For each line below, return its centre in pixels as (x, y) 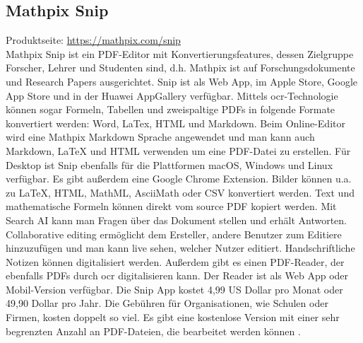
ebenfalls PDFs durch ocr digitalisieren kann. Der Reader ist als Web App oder (177, 275)
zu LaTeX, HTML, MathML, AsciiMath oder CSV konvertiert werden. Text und (180, 192)
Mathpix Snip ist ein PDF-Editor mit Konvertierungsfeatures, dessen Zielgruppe (180, 53)
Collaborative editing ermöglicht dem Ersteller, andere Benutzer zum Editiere (174, 234)
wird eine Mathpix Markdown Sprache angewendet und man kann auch (160, 137)
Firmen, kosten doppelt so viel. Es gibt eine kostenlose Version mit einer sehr (173, 317)
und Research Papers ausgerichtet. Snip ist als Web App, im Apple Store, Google (182, 81)
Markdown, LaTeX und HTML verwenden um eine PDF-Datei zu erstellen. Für (178, 150)
